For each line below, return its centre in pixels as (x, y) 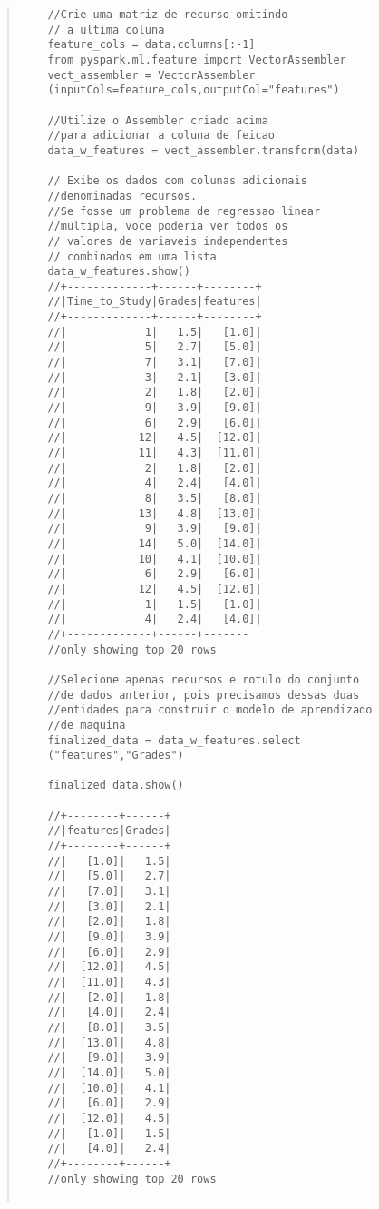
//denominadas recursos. (122, 196)
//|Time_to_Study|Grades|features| (155, 302)
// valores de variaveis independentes (168, 241)
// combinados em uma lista (132, 256)
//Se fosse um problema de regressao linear (184, 211)
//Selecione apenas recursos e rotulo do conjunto (204, 679)
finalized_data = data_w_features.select (174, 740)
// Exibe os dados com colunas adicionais (177, 181)
